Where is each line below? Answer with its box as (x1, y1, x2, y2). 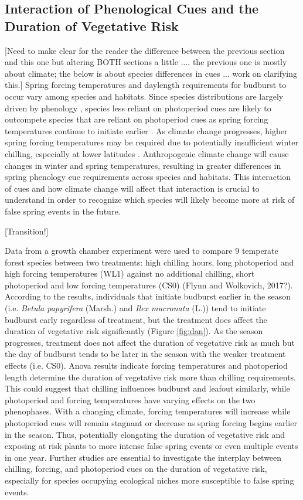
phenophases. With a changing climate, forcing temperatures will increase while (5, 405, 291, 417)
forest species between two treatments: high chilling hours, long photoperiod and (5, 256, 294, 268)
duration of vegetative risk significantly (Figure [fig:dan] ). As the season (5, 325, 263, 337)
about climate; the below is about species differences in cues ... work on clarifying (5, 67, 298, 79)
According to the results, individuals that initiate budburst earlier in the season (5, 290, 291, 302)
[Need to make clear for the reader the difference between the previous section (5, 44, 285, 56)
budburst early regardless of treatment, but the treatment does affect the (5, 313, 267, 325)
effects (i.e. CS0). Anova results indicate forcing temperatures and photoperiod (5, 359, 288, 372)
